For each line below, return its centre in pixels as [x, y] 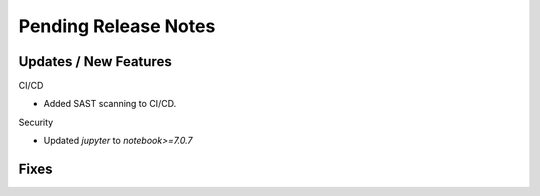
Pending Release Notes [117, 26]
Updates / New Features [95, 61]
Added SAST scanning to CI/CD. [110, 104]
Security [36, 122]
